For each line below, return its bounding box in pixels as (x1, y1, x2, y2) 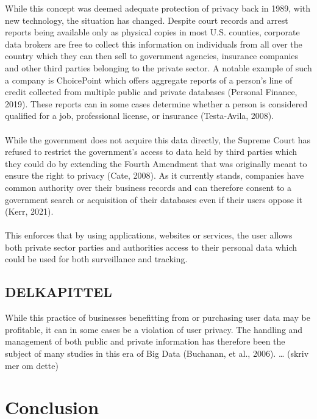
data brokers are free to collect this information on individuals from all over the (5, 37, 302, 50)
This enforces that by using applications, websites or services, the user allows (5, 229, 293, 242)
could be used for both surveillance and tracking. (5, 252, 188, 265)
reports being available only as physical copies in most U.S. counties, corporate (5, 26, 300, 38)
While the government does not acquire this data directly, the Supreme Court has (5, 133, 310, 146)
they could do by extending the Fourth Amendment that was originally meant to (5, 157, 307, 170)
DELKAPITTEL (5, 282, 112, 301)
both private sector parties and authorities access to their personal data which (5, 240, 297, 253)
